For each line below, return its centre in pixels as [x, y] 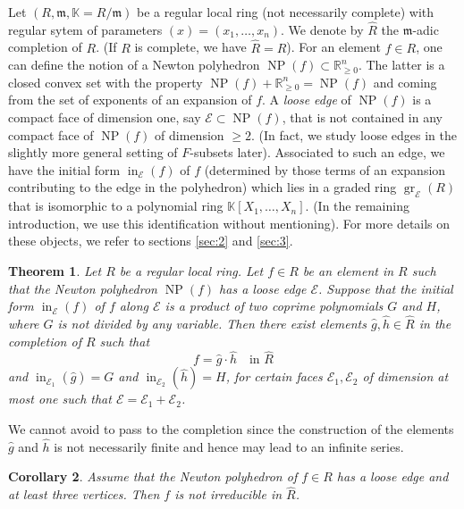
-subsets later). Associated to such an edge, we [317, 152]
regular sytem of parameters [85, 29]
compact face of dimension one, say [105, 117]
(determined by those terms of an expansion [325, 169]
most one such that [60, 399]
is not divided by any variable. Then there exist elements [212, 323]
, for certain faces [274, 376]
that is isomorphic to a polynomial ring [116, 206]
